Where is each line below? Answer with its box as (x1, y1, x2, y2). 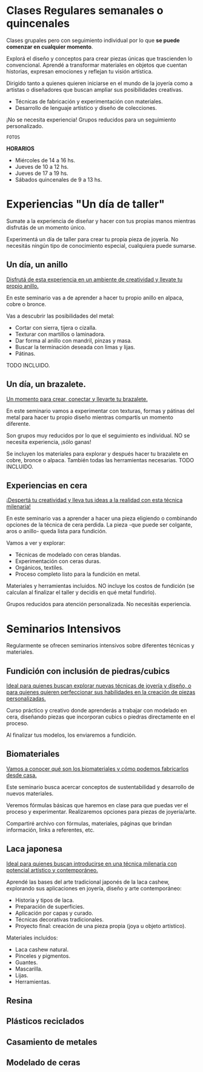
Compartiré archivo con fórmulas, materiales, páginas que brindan (6, 819, 172, 827)
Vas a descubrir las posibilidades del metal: (6, 312, 115, 319)
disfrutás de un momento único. (6, 224, 86, 231)
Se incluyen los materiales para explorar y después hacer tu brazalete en (6, 450, 188, 457)
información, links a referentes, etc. (6, 826, 95, 833)
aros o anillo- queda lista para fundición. (6, 528, 107, 535)
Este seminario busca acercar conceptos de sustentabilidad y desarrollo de (6, 783, 195, 790)
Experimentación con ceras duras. (15, 558, 101, 565)
